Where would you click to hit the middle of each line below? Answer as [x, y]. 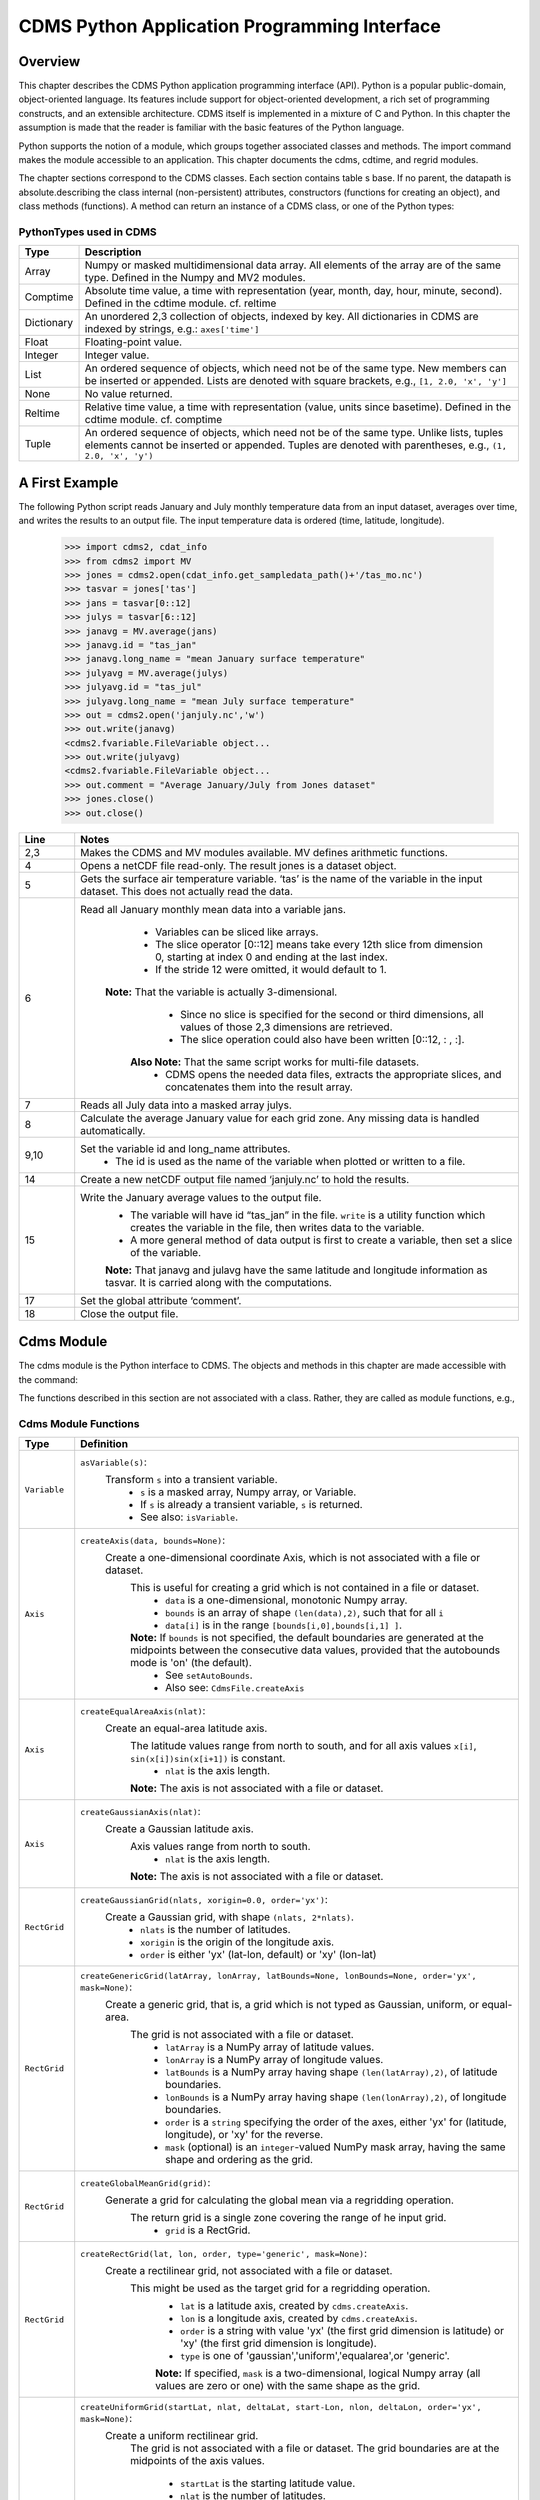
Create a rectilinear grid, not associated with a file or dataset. [249, 2271]
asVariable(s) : [113, 1462]
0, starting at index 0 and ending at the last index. [272, 957]
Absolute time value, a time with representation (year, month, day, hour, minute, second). [293, 291]
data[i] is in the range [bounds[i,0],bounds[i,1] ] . [284, 1625]
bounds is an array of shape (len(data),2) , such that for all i [304, 1613]
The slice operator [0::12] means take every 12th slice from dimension [319, 944]
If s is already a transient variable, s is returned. [252, 1505]
